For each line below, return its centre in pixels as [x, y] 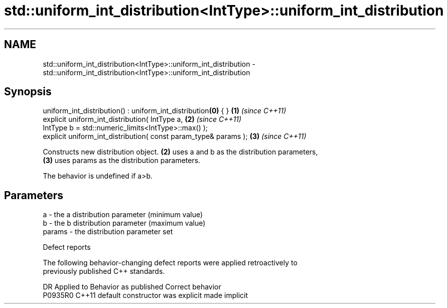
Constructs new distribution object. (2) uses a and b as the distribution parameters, [180, 152]
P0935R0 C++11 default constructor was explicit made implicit [145, 295]
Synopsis [28, 92]
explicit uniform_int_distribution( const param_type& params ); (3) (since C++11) [175, 136]
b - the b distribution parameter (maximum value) [124, 223]
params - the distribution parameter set [108, 232]
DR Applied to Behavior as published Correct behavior [132, 287]
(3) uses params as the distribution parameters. [122, 161]
